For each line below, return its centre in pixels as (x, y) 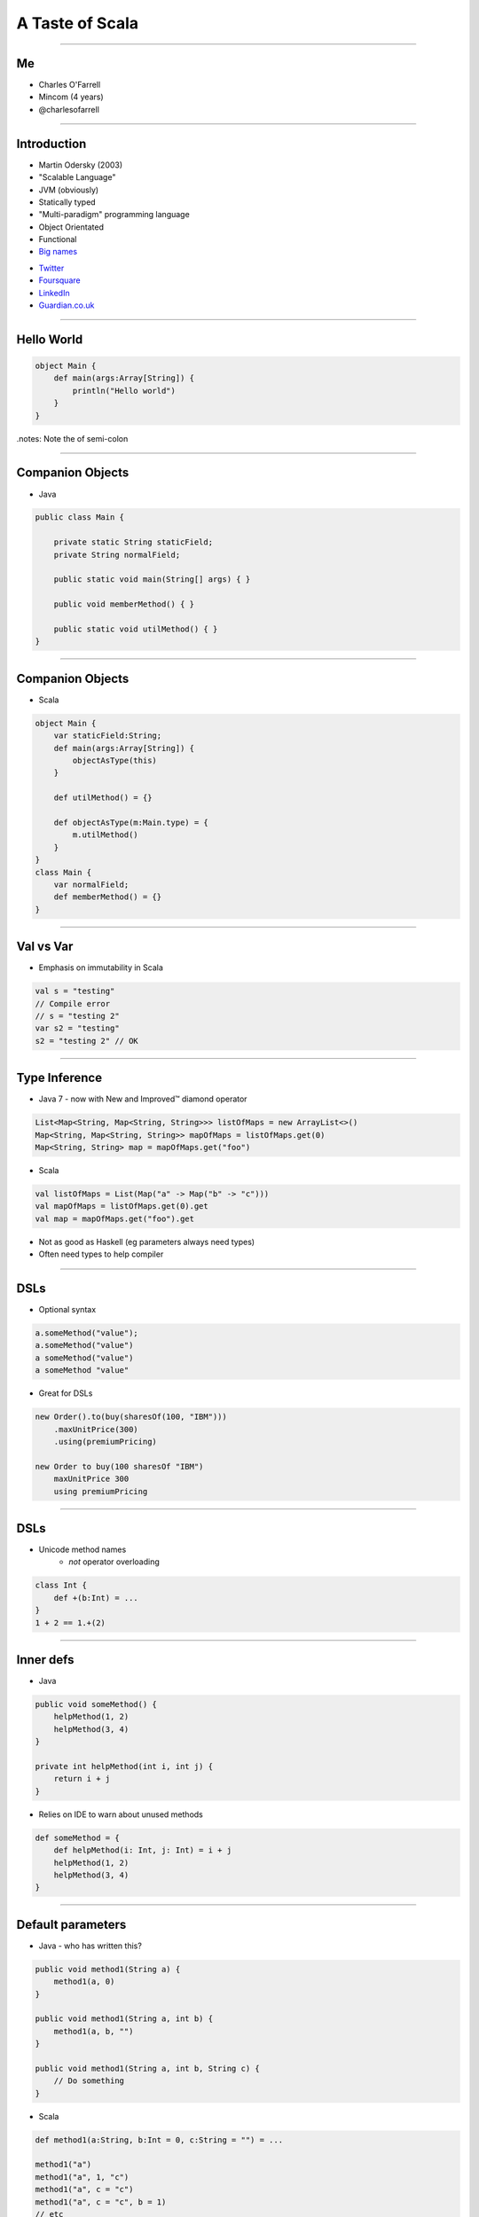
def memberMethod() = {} (108, 897)
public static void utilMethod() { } (136, 629)
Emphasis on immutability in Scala (101, 967)
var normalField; (91, 884)
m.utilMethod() (106, 835)
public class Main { (79, 517)
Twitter (51, 268)
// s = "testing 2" (77, 1016)
